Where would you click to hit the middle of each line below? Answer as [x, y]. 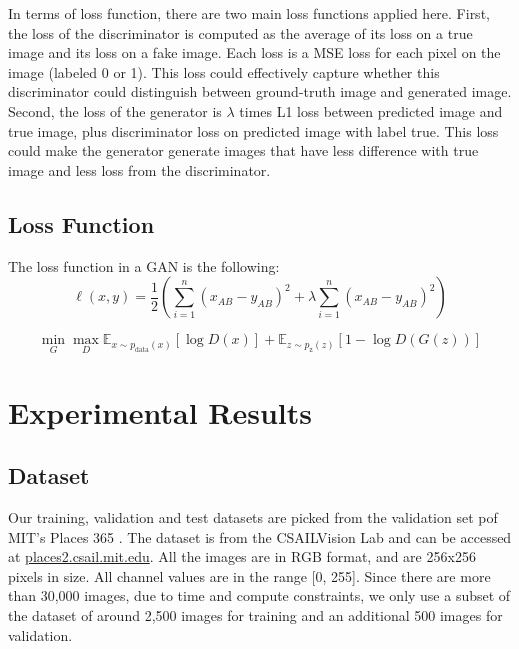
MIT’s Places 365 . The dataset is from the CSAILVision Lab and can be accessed [260, 536]
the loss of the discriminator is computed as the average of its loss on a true [240, 32]
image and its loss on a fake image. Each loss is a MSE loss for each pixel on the [254, 52]
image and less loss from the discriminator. [139, 169]
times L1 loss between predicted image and [371, 110]
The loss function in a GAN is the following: [144, 265]
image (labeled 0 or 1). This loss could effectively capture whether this [224, 71]
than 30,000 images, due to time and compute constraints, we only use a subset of [259, 595]
